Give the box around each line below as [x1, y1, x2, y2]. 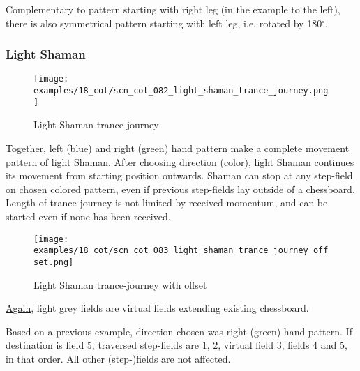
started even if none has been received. [6, 209, 171, 223]
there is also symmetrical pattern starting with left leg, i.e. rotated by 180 [6, 15, 322, 30]
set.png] [33, 257, 74, 267]
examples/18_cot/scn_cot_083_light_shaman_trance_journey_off [33, 245, 329, 256]
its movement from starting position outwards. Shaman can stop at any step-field [6, 168, 353, 183]
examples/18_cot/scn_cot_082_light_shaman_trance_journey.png [33, 86, 329, 96]
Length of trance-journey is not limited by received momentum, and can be [6, 195, 328, 210]
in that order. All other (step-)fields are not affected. [6, 351, 231, 365]
